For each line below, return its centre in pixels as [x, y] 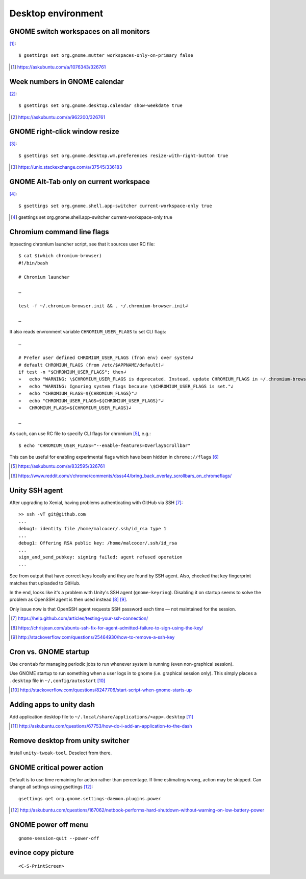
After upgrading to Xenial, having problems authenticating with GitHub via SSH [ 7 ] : [96, 502]
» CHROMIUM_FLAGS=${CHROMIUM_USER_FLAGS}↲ [75, 408]
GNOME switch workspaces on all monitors [80, 31]
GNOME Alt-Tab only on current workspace [80, 182]
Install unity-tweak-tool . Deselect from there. [61, 753]
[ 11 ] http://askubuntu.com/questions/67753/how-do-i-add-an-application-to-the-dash [101, 726]
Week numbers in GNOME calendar [67, 82]
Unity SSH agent [36, 490]
